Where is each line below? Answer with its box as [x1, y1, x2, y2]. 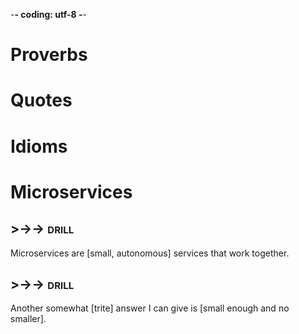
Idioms [10, 135, 68, 158]
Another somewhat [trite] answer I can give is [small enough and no [10, 302, 290, 314]
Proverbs [10, 44, 88, 66]
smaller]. [10, 313, 47, 325]
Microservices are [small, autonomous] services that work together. [10, 247, 290, 259]
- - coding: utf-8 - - [10, 9, 87, 20]
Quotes [10, 89, 73, 112]
